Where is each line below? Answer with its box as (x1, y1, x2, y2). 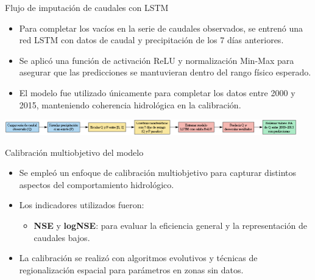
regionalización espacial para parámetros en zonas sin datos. (19, 263, 244, 276)
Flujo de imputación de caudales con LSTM (5, 1, 169, 13)
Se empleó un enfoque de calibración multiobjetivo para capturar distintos (19, 166, 296, 179)
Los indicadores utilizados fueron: (19, 198, 144, 211)
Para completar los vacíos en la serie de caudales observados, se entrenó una (19, 21, 303, 34)
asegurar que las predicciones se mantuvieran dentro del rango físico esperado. (19, 66, 311, 79)
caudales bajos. (34, 231, 90, 243)
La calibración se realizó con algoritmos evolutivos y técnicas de (19, 251, 258, 264)
